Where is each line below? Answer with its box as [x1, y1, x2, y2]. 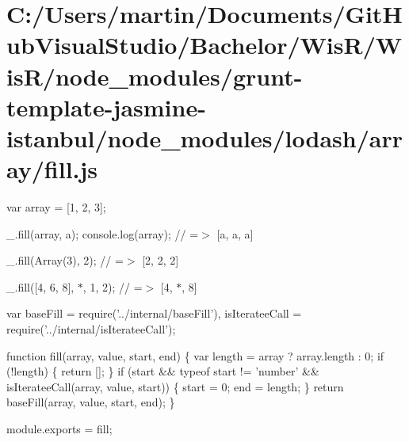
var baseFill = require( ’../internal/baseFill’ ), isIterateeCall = [6, 305, 302, 322]
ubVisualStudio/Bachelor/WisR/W [6, 29, 403, 61]
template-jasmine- [6, 90, 206, 123]
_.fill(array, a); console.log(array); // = [6, 225, 199, 242]
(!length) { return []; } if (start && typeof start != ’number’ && [6, 363, 319, 379]
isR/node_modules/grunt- [6, 59, 303, 92]
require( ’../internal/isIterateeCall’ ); [6, 321, 176, 337]
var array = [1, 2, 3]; [6, 199, 106, 215]
